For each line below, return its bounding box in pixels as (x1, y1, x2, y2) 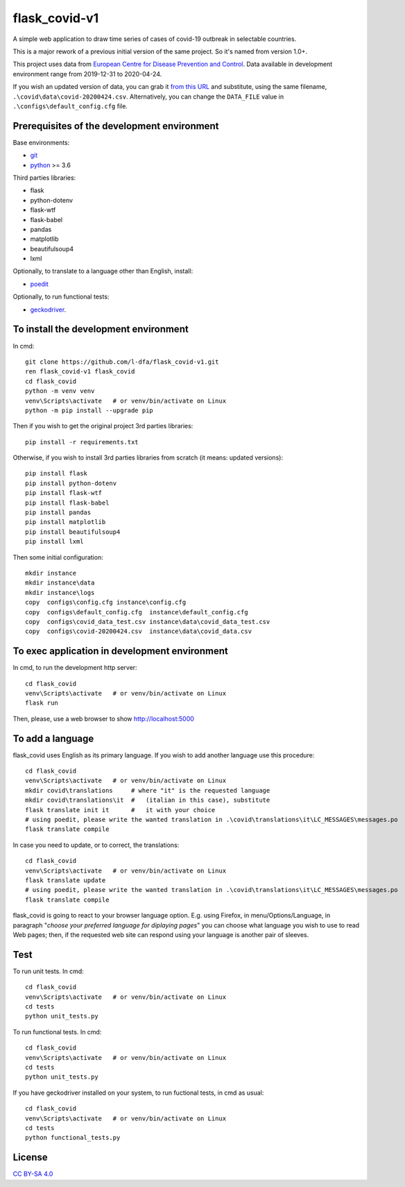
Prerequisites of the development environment (12, 120, 219, 132)
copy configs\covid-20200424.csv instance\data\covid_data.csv (25, 628, 252, 635)
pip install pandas (25, 509, 92, 516)
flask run (25, 699, 58, 707)
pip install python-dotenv (25, 479, 117, 487)
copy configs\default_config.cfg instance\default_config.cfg (25, 608, 249, 616)
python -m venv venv (25, 387, 95, 395)
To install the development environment (12, 323, 189, 335)
